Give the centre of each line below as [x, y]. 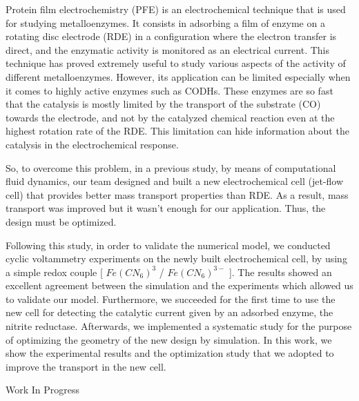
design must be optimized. [61, 221]
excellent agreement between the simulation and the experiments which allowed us [179, 285]
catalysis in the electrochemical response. [92, 144]
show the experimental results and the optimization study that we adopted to [170, 353]
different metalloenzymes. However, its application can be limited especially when [178, 76]
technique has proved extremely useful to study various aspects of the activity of [176, 63]
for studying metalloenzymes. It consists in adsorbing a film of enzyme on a [165, 22]
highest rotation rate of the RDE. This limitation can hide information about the [177, 131]
